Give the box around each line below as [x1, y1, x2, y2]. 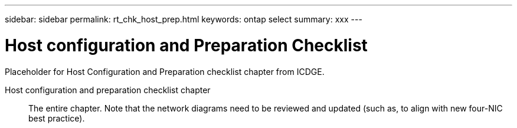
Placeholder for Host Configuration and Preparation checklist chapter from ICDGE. [5, 66, 325, 77]
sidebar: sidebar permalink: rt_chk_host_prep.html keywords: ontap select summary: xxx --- [5, 14, 362, 24]
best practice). [28, 113, 85, 123]
